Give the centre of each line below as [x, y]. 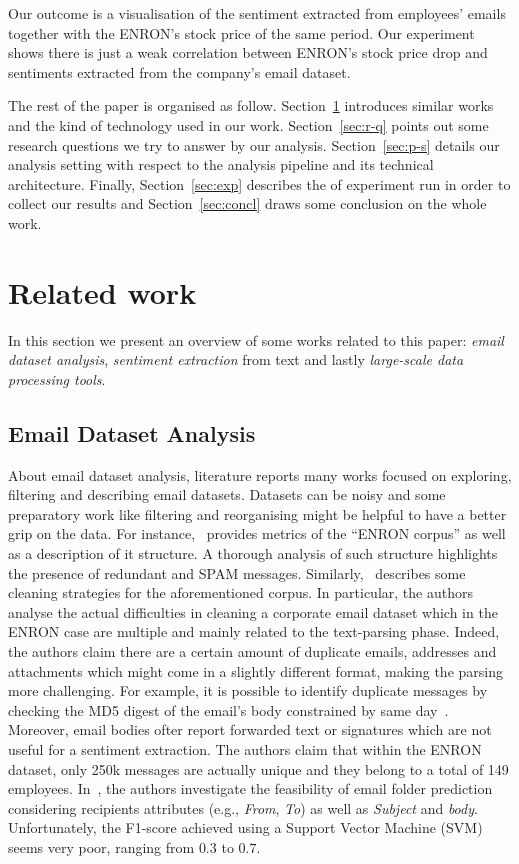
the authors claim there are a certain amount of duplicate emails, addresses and [252, 650]
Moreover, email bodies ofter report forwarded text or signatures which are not [250, 729]
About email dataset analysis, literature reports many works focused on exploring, [260, 474]
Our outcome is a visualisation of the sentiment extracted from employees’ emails [257, 13]
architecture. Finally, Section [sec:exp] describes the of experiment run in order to [259, 183]
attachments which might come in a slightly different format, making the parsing [255, 670]
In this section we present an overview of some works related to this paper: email [256, 339]
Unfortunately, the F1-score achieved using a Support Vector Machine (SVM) [245, 827]
